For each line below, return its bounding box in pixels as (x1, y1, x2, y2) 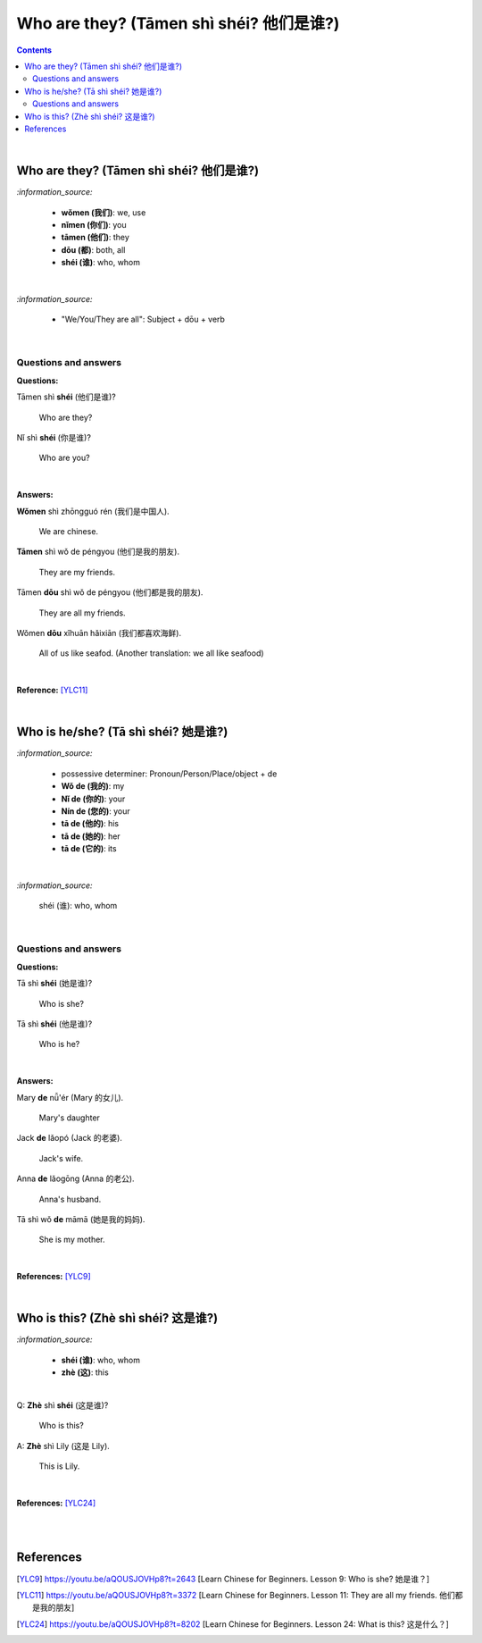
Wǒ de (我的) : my (61, 781, 125, 792)
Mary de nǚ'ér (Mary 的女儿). (16, 1092, 124, 1102)
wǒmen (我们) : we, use (61, 206, 146, 218)
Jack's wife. (38, 1153, 84, 1163)
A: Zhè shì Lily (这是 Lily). (16, 1440, 111, 1451)
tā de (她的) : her (61, 831, 120, 842)
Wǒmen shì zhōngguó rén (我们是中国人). (16, 506, 170, 516)
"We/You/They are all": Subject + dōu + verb (61, 314, 225, 325)
